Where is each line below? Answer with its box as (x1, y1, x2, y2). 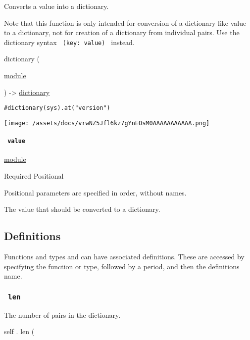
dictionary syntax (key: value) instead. (4, 37, 135, 47)
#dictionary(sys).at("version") (4, 104, 110, 112)
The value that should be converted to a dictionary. (4, 204, 160, 214)
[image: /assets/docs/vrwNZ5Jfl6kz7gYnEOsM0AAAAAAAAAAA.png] (4, 119, 210, 127)
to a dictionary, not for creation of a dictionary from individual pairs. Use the (4, 27, 240, 38)
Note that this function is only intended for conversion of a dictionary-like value (4, 17, 247, 28)
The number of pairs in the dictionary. (4, 309, 121, 320)
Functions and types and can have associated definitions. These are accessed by (4, 251, 245, 261)
